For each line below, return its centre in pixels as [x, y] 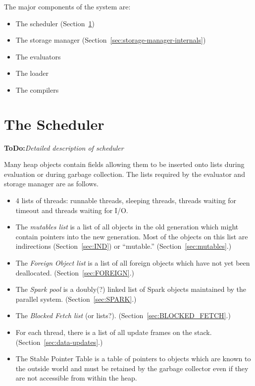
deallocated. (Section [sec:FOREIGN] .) [75, 272]
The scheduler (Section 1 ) [55, 23]
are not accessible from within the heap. [76, 378]
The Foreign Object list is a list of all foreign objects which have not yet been [133, 263]
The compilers [37, 89]
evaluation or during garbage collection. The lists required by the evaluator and [125, 174]
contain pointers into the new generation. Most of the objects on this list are [132, 236]
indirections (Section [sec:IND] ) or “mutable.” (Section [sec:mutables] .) [124, 246]
